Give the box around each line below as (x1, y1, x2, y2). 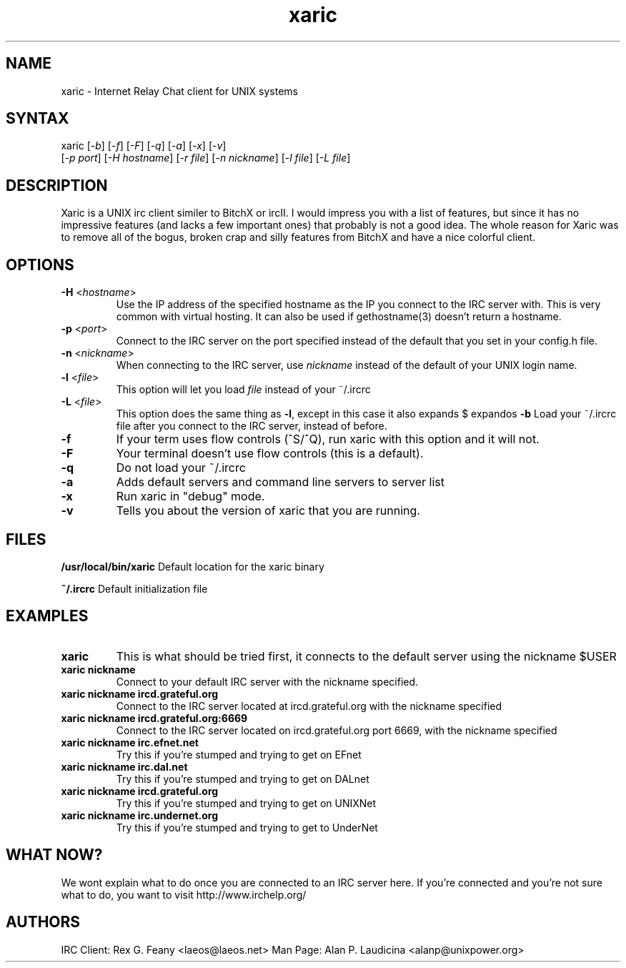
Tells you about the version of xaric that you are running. (116, 503, 420, 518)
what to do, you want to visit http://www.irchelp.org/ (61, 888, 307, 901)
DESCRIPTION (6, 176, 108, 194)
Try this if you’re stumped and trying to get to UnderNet (116, 821, 378, 834)
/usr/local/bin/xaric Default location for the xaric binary (61, 560, 324, 573)
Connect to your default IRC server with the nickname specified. (116, 675, 419, 688)
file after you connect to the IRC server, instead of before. (116, 420, 387, 433)
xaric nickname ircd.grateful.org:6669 (61, 711, 248, 724)
